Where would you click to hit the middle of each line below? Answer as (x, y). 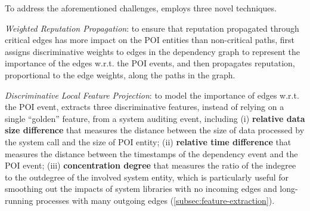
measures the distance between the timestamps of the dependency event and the (151, 153)
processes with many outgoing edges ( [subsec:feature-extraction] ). (155, 200)
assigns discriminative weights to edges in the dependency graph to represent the (152, 51)
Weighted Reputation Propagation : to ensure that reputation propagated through (152, 28)
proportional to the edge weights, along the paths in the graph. (120, 74)
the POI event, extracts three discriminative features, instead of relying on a (145, 107)
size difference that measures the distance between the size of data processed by (155, 130)
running (19, 200)
